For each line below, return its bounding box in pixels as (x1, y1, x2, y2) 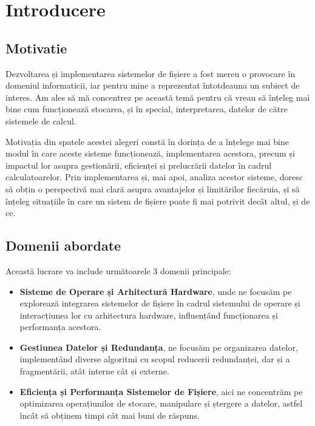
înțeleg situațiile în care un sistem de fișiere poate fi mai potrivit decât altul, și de (5, 194, 310, 207)
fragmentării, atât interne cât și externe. (19, 365, 169, 377)
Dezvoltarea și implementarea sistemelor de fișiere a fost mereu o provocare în (5, 67, 296, 79)
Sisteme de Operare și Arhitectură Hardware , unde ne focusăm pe (19, 285, 292, 297)
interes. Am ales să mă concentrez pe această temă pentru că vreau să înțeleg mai (5, 90, 310, 103)
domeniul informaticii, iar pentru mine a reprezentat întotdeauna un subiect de (5, 79, 300, 92)
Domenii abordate (5, 236, 121, 255)
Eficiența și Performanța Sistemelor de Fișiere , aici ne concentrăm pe (19, 385, 303, 397)
